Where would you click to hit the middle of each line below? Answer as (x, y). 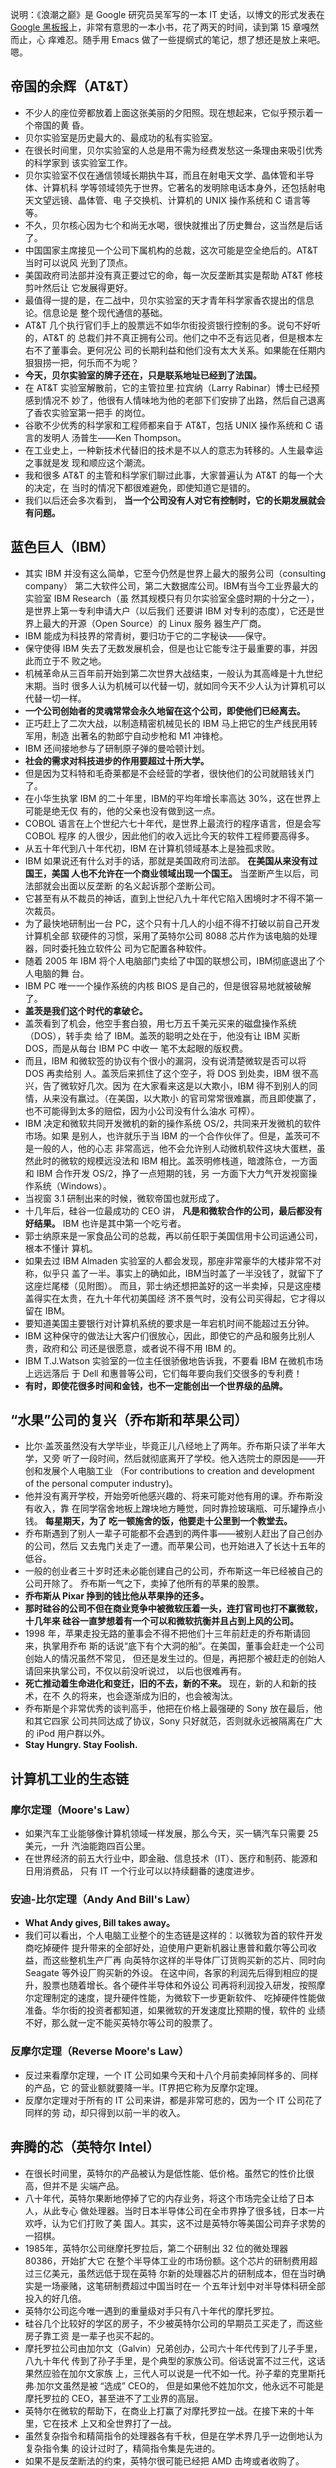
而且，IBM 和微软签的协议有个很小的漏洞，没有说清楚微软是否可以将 (165, 1060)
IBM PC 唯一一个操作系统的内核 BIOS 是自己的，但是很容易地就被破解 (168, 985)
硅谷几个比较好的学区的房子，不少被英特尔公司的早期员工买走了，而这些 (173, 2323)
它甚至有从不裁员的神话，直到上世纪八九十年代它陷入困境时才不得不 (165, 898)
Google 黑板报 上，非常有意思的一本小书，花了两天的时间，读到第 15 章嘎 (160, 27)
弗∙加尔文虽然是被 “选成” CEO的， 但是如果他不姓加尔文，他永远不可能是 (174, 2385)
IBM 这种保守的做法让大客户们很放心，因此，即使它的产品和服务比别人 (170, 1335)
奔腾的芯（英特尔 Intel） (85, 2147)
